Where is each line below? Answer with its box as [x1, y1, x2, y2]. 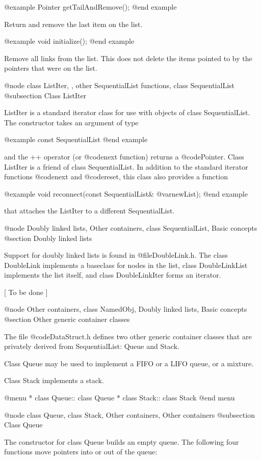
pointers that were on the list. [4, 63, 97, 73]
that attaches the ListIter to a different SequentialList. [4, 205, 175, 216]
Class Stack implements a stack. [4, 375, 104, 386]
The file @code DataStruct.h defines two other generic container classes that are [4, 331, 252, 341]
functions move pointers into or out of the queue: [4, 446, 158, 457]
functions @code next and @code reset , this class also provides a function [4, 171, 228, 182]
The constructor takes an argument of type [4, 117, 139, 127]
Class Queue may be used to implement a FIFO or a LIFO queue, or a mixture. [4, 358, 254, 368]
